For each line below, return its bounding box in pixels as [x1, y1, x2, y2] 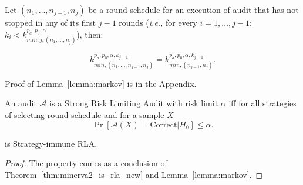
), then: [76, 28, 103, 40]
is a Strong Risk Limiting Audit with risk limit [49, 97, 218, 109]
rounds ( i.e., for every [119, 16, 197, 28]
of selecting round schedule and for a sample [5, 109, 164, 121]
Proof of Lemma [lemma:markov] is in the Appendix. [5, 77, 197, 89]
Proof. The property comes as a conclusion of [5, 157, 167, 169]
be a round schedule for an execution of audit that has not [88, 4, 299, 15]
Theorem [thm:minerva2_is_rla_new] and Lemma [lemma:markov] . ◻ [5, 168, 263, 180]
